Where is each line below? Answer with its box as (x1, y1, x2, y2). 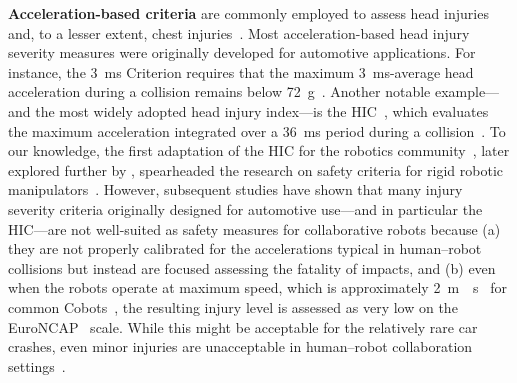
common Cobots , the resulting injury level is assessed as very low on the (8, 296, 458, 317)
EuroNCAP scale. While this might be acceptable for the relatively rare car (8, 316, 478, 337)
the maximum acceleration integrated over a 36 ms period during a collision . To (8, 120, 506, 141)
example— (434, 81, 500, 102)
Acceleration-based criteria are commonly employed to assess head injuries (8, 3, 489, 23)
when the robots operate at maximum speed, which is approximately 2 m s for (8, 277, 508, 298)
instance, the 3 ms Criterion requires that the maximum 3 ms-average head (8, 61, 474, 82)
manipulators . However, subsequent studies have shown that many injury (8, 179, 463, 200)
